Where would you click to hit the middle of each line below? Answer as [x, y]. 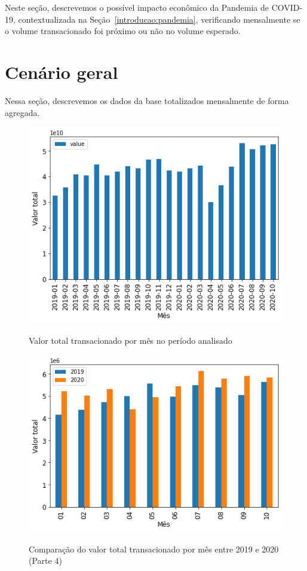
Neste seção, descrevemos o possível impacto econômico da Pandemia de [137, 7]
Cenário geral [62, 71]
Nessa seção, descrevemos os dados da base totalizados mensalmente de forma [147, 100]
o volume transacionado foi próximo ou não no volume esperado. [123, 31]
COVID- [287, 7]
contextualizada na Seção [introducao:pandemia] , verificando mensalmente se [159, 19]
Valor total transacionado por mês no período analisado [131, 340]
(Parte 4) [45, 561]
